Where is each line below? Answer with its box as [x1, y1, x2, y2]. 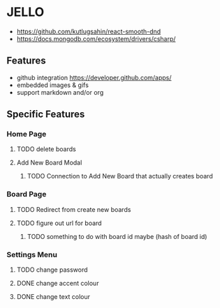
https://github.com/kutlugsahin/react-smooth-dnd [16, 27, 161, 36]
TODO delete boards [16, 145, 76, 153]
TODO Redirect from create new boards [16, 205, 131, 213]
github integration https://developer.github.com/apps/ [16, 73, 172, 82]
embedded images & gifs [16, 81, 89, 89]
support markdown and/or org [16, 88, 104, 96]
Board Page [6, 190, 47, 199]
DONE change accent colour [16, 279, 99, 288]
